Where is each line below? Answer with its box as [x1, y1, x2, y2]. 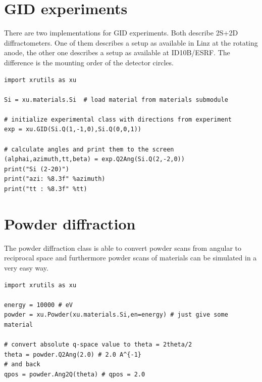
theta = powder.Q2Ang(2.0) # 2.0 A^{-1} [4, 351, 142, 358]
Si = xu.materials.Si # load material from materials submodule [4, 96, 228, 103]
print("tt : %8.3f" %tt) [4, 185, 87, 193]
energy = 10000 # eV [4, 301, 73, 309]
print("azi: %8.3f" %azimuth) [4, 175, 106, 183]
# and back [4, 361, 40, 368]
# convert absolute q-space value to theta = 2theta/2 [4, 341, 192, 349]
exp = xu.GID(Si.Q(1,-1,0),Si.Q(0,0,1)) [4, 126, 142, 133]
